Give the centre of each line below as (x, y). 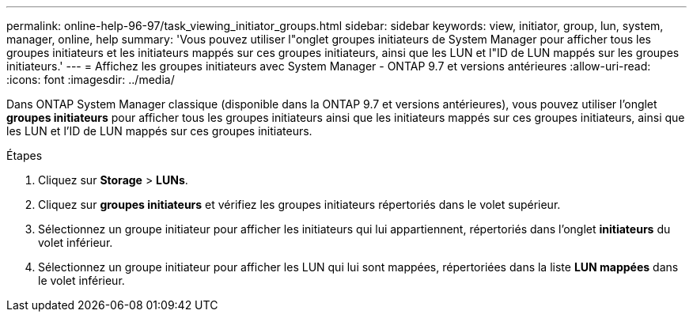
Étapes (25, 155)
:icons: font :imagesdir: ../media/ (91, 79)
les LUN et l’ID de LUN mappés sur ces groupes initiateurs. (159, 131)
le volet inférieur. (81, 280)
